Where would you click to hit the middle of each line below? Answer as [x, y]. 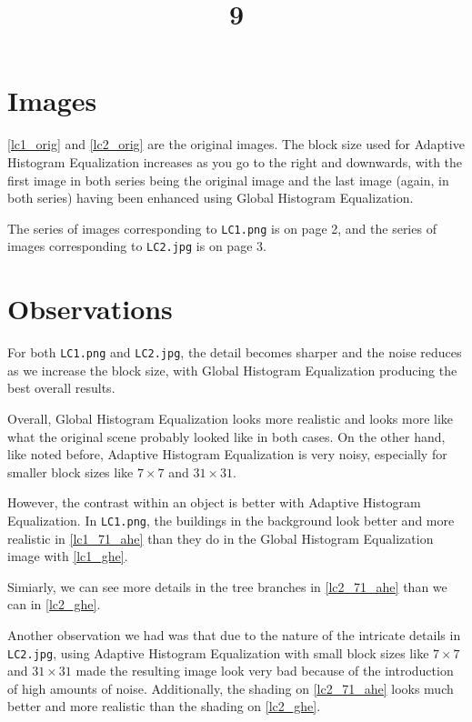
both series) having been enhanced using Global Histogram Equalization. [211, 198]
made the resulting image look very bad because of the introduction [265, 671]
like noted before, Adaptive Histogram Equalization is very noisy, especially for [227, 454]
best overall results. [61, 388]
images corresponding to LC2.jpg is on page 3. [137, 246]
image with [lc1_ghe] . [68, 556]
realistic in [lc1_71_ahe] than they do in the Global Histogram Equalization [221, 538]
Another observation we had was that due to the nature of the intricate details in [234, 634]
